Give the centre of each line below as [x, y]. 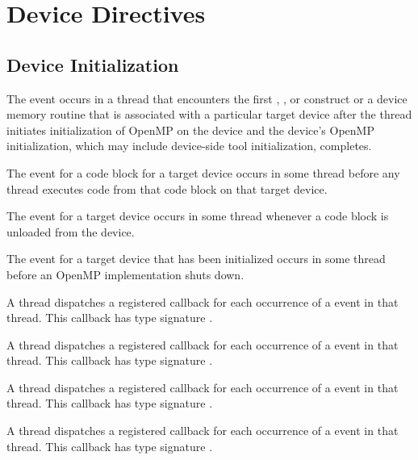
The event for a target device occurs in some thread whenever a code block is [198, 216]
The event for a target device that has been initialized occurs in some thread [196, 259]
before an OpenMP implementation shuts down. [125, 274]
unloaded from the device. [71, 231]
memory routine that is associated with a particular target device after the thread [209, 114]
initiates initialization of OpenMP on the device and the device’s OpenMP [190, 130]
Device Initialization [93, 64]
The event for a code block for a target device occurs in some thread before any [203, 172]
